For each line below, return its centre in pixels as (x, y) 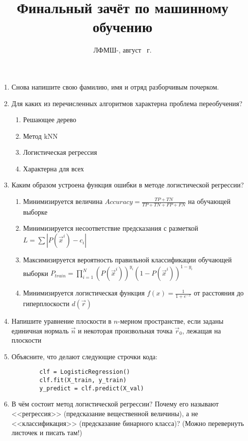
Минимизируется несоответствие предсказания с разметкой (111, 228)
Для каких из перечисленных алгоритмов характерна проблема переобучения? (127, 103)
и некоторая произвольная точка (125, 330)
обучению (123, 27)
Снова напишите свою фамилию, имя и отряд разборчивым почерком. (115, 86)
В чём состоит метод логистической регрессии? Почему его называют (115, 404)
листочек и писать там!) (47, 432)
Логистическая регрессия (60, 152)
